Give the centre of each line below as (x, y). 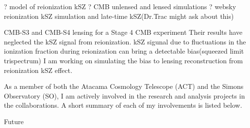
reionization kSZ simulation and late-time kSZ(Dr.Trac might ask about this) (119, 16)
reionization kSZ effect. (38, 70)
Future (14, 121)
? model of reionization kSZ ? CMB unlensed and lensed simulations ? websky (120, 6)
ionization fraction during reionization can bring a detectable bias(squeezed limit (124, 51)
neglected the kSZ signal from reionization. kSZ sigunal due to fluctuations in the (125, 41)
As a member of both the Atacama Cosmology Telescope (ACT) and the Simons (124, 86)
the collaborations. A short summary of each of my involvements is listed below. (123, 105)
